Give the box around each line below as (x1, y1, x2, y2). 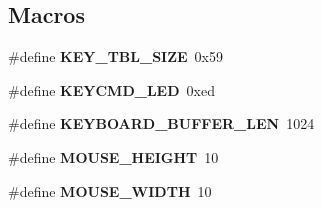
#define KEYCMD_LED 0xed (8, 79, 215, 100)
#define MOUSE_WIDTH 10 (8, 180, 212, 201)
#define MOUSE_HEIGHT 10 (8, 146, 219, 167)
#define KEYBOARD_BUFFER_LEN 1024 (8, 113, 315, 134)
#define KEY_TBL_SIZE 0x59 (8, 46, 224, 67)
